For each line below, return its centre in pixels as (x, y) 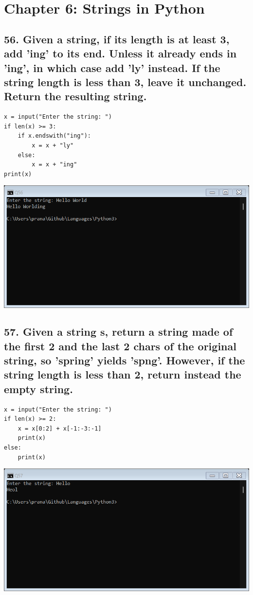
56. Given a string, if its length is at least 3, (117, 39)
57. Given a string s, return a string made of (118, 332)
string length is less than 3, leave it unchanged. (125, 81)
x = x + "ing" (54, 165)
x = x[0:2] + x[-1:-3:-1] (60, 428)
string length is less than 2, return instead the (123, 374)
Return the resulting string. (75, 96)
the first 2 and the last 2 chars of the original (120, 346)
